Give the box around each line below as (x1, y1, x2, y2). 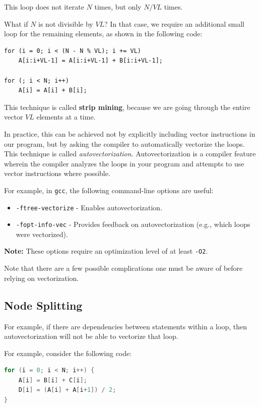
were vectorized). (16, 228, 68, 239)
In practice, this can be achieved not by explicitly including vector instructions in (4, 128, 255, 139)
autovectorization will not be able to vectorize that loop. (4, 331, 178, 341)
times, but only (94, 2, 142, 12)
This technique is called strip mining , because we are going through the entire (4, 101, 250, 112)
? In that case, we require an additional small (104, 18, 244, 29)
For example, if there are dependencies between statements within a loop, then (4, 321, 247, 331)
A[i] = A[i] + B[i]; (18, 87, 87, 94)
